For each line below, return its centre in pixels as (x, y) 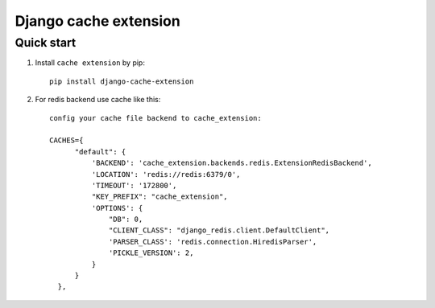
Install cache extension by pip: (90, 63)
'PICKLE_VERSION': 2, (151, 253)
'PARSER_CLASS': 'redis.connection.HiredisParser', (213, 242)
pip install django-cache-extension (122, 81)
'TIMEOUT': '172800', (134, 185)
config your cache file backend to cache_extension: (155, 118)
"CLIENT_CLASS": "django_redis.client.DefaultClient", (220, 230)
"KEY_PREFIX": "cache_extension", (160, 197)
